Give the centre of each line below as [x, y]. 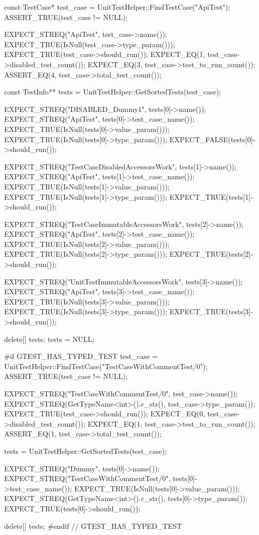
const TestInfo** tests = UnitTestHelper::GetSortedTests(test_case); [113, 92]
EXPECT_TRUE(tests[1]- [211, 196]
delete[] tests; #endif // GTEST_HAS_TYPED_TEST [93, 526]
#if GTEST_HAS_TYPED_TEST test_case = [81, 356]
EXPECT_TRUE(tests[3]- [211, 311]
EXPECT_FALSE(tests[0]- [212, 139]
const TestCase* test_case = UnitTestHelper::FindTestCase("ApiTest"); [117, 7]
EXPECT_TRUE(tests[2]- [211, 254]
